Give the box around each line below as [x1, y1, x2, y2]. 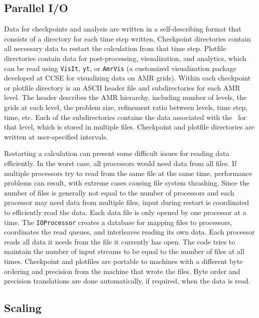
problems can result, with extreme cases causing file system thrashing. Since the [4, 177, 249, 188]
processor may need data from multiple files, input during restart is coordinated [4, 197, 249, 207]
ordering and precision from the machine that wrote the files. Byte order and [4, 265, 240, 276]
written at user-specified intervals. [4, 131, 108, 141]
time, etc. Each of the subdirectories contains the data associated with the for [4, 111, 246, 122]
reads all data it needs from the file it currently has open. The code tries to [4, 236, 235, 246]
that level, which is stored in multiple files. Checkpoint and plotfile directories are [4, 121, 254, 132]
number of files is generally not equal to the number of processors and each [4, 187, 234, 197]
